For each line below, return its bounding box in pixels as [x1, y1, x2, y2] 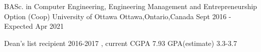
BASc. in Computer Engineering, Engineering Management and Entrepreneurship [4, 1, 257, 11]
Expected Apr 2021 [4, 21, 64, 31]
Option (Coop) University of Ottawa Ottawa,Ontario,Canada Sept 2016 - [4, 11, 232, 21]
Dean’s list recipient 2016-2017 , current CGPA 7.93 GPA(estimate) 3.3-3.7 [4, 37, 237, 48]
